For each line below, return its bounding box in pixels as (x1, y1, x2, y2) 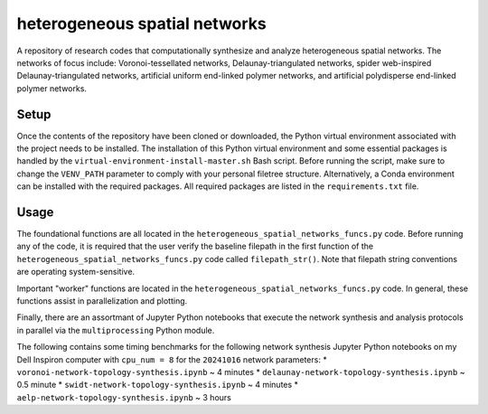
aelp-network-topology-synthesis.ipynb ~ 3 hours (16, 391, 232, 402)
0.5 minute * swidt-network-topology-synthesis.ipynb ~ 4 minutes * (16, 380, 298, 390)
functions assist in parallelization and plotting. (16, 296, 188, 306)
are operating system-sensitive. (16, 267, 136, 278)
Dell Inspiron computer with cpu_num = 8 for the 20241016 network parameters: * (16, 353, 327, 365)
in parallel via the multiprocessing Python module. (16, 325, 215, 335)
